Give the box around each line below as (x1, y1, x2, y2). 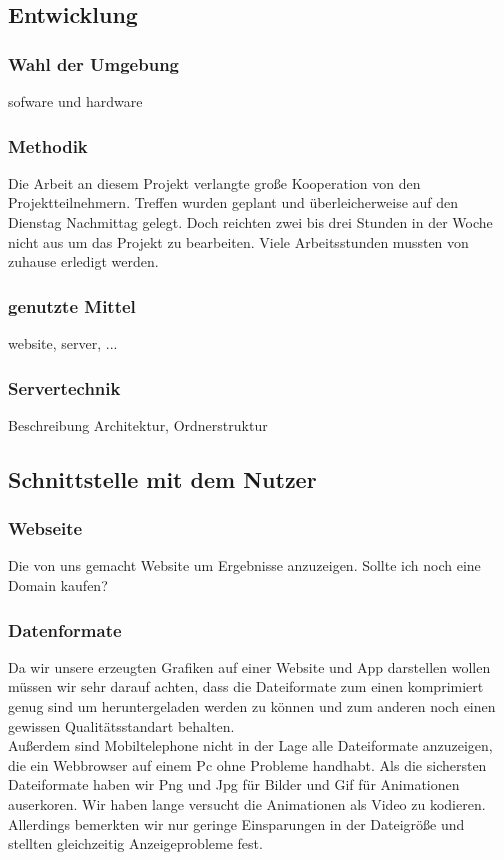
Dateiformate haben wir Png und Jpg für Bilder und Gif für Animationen (8, 774, 460, 795)
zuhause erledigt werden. (8, 251, 159, 272)
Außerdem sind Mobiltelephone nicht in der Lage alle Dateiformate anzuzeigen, (8, 735, 493, 756)
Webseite (8, 516, 83, 541)
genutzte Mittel (8, 293, 136, 318)
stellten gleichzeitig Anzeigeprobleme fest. (8, 833, 263, 854)
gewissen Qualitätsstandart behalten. (8, 715, 235, 736)
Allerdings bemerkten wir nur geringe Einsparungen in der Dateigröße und (8, 813, 465, 834)
